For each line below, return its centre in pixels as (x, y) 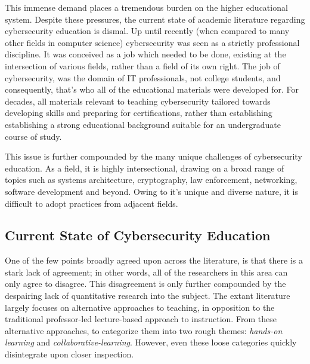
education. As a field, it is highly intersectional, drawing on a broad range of (145, 168)
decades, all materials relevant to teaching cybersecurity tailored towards (138, 101)
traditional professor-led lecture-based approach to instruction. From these (141, 319)
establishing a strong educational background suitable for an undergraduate (143, 124)
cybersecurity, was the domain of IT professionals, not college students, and (143, 77)
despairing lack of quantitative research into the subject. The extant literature (148, 296)
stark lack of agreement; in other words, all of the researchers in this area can (146, 272)
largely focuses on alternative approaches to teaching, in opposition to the (140, 307)
